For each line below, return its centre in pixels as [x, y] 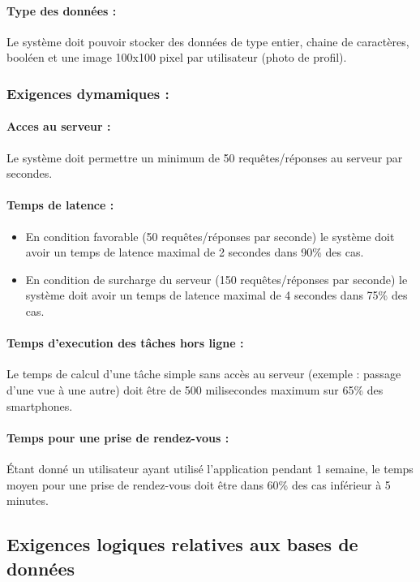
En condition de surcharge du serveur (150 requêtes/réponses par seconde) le [216, 279]
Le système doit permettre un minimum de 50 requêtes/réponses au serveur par [205, 157]
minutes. [28, 500]
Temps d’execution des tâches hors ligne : [125, 343]
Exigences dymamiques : [88, 93]
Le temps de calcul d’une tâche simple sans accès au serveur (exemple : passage [204, 374]
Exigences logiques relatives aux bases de [182, 544]
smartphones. [40, 405]
